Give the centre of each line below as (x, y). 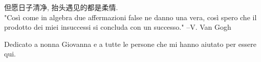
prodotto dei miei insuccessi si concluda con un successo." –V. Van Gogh (118, 27)
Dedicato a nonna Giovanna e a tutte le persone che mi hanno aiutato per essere (130, 44)
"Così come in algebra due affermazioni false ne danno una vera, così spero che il (130, 17)
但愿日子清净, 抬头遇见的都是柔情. (61, 7)
